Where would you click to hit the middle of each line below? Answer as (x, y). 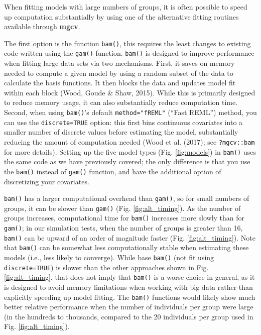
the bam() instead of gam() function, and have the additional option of (113, 171)
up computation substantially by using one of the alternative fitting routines (121, 16)
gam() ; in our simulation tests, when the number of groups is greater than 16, (123, 228)
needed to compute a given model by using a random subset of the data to (119, 73)
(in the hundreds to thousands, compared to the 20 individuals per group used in (129, 316)
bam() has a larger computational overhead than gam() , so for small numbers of (127, 198)
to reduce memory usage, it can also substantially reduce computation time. (121, 102)
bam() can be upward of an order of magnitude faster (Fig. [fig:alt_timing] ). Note (130, 237)
